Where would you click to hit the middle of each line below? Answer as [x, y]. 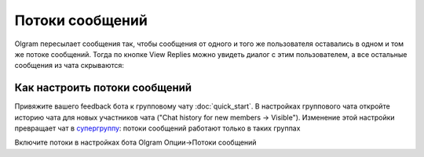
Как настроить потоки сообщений [103, 88]
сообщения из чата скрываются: [69, 66]
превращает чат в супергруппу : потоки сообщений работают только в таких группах [157, 128]
